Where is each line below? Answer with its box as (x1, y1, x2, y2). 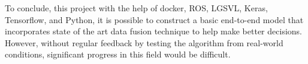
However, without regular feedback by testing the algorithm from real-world (5, 36, 283, 49)
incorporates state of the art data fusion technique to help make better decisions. (5, 25, 302, 37)
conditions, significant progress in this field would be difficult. (5, 48, 231, 60)
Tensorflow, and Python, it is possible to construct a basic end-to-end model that (5, 13, 304, 25)
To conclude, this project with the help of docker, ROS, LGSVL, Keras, (5, 2, 268, 14)
